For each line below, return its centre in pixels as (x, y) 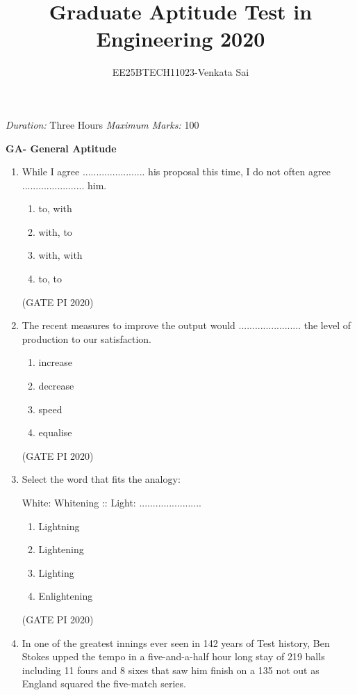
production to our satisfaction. (86, 338)
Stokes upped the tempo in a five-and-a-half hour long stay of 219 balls (173, 656)
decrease (56, 386)
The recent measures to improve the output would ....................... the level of (186, 325)
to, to (50, 279)
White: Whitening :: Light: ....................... (111, 502)
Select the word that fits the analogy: (101, 479)
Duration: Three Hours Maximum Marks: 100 (102, 124)
